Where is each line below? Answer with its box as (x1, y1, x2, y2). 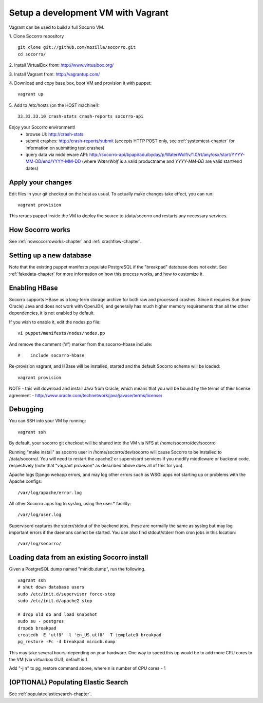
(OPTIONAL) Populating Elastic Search (9, 678, 129, 686)
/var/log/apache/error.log (18, 490, 82, 495)
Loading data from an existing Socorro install (9, 553, 149, 562)
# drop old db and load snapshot (18, 611, 97, 617)
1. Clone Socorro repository (9, 33, 64, 39)
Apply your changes (9, 178, 72, 186)
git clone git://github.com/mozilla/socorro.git (18, 44, 136, 50)
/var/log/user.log (18, 512, 62, 517)
